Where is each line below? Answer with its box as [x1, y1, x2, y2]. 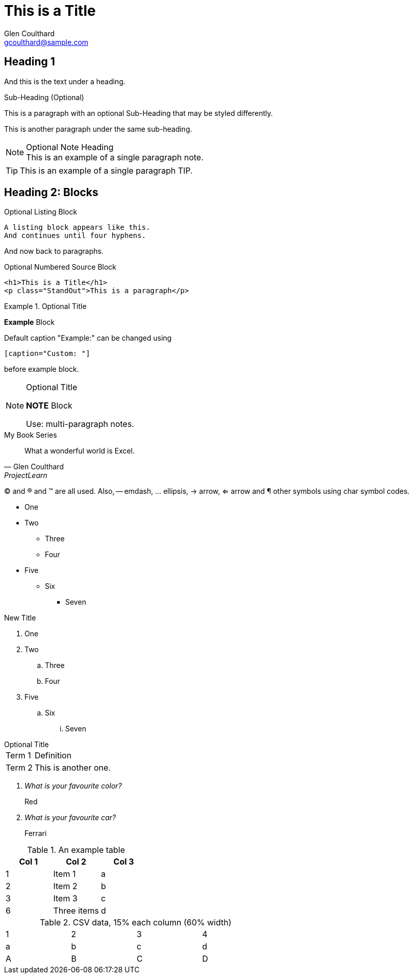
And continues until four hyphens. [4, 231, 146, 240]
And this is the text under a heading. [4, 77, 125, 86]
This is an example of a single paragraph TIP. [20, 165, 193, 176]
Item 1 [53, 869, 76, 879]
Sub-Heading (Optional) [4, 92, 84, 102]
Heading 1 [4, 55, 55, 68]
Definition [34, 750, 72, 761]
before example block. [4, 365, 79, 374]
